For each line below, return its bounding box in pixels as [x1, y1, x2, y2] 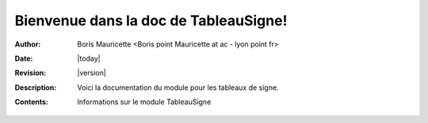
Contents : [14, 97, 49, 106]
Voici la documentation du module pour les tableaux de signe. [77, 83, 279, 92]
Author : [14, 39, 41, 49]
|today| [77, 54, 101, 63]
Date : [14, 54, 33, 63]
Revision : [14, 68, 47, 78]
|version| [77, 68, 106, 78]
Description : [14, 83, 57, 92]
